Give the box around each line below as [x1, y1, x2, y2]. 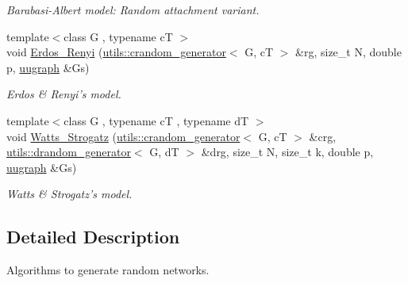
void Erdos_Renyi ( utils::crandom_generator [6, 44, 226, 60]
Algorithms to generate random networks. [6, 262, 210, 278]
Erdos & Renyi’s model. [6, 86, 121, 102]
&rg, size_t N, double [295, 44, 402, 60]
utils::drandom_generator [6, 143, 131, 160]
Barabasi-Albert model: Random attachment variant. [6, 2, 260, 17]
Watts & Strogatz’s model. [6, 185, 133, 202]
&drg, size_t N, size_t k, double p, [201, 143, 374, 160]
